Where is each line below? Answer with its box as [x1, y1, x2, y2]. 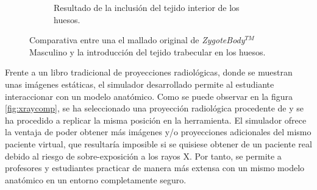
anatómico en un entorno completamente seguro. [5, 173, 187, 186]
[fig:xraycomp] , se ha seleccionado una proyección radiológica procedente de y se [5, 102, 304, 114]
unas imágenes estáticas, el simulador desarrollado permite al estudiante [5, 77, 274, 90]
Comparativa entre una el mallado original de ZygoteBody [29, 33, 245, 46]
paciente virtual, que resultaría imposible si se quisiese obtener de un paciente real [5, 137, 312, 150]
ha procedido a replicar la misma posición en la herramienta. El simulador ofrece [5, 113, 307, 126]
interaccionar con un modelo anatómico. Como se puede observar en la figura [5, 90, 293, 102]
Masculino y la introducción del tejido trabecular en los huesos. [29, 45, 266, 58]
